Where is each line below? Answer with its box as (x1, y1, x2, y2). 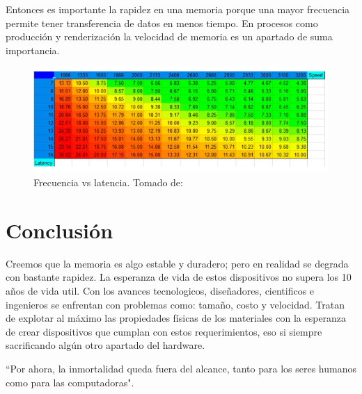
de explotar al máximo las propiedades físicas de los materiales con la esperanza (6, 311, 347, 325)
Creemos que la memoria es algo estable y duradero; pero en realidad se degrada (6, 256, 349, 270)
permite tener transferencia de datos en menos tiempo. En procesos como (6, 15, 318, 30)
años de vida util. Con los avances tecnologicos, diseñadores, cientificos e (6, 283, 315, 297)
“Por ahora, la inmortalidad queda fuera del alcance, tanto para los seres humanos (6, 361, 356, 375)
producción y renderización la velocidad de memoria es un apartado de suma (6, 29, 333, 44)
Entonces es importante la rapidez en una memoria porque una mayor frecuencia (6, 2, 350, 16)
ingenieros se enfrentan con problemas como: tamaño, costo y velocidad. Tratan (6, 297, 345, 311)
